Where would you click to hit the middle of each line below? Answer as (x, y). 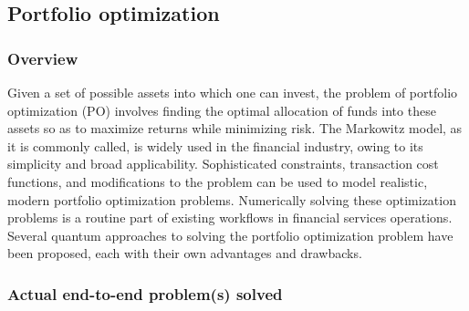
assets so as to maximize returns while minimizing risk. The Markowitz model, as (235, 128)
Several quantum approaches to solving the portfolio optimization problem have (230, 235)
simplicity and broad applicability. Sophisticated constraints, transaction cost (223, 164)
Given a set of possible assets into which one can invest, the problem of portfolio (233, 92)
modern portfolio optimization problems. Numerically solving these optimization (232, 199)
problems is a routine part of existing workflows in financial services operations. (230, 218)
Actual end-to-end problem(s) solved (145, 293)
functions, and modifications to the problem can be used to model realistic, (218, 181)
